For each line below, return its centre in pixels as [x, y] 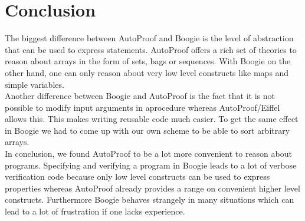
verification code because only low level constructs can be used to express [137, 177]
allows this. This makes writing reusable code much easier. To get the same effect [152, 119]
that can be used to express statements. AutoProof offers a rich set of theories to [151, 49]
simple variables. [35, 84]
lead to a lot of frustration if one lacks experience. [95, 211]
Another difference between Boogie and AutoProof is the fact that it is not [140, 96]
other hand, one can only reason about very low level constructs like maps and [147, 72]
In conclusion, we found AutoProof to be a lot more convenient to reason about [148, 154]
